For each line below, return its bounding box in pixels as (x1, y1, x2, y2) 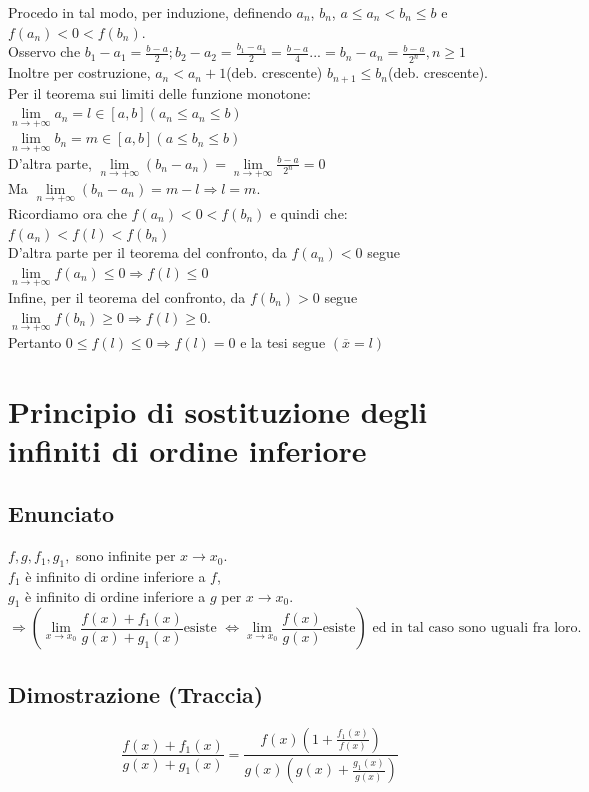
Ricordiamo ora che (8, 202, 127, 223)
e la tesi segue (240, 331, 326, 352)
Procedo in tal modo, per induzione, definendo (8, 2, 292, 22)
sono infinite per (76, 545, 176, 566)
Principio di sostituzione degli (8, 390, 428, 431)
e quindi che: (269, 202, 348, 223)
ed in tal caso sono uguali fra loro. (372, 621, 582, 636)
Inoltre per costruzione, (8, 62, 151, 83)
